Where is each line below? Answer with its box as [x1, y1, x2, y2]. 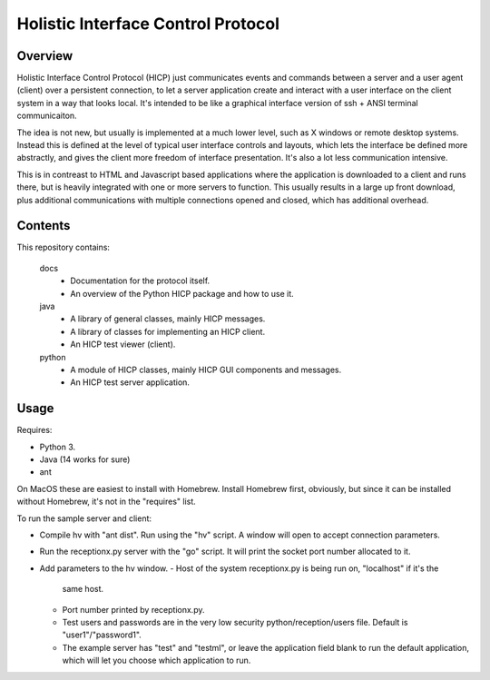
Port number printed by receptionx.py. [62, 604, 205, 615]
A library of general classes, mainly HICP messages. [70, 313, 266, 324]
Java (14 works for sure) [39, 454, 131, 465]
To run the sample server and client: [16, 513, 152, 524]
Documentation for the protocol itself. [70, 275, 211, 286]
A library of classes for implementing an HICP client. [70, 326, 266, 337]
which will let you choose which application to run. [62, 655, 251, 666]
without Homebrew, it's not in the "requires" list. [16, 496, 197, 508]
